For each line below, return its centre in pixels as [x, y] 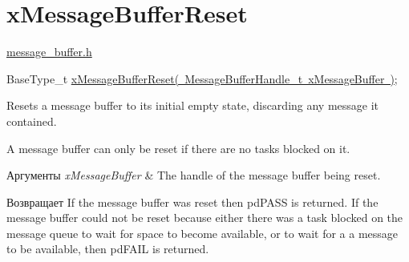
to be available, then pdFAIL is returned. [108, 249]
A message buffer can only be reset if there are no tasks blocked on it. [178, 148]
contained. [32, 121]
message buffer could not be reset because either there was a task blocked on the [205, 218]
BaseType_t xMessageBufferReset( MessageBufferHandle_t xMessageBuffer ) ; [202, 78]
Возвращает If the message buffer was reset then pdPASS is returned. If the [192, 202]
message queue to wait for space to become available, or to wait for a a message [202, 233]
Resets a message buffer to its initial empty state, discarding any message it [193, 105]
